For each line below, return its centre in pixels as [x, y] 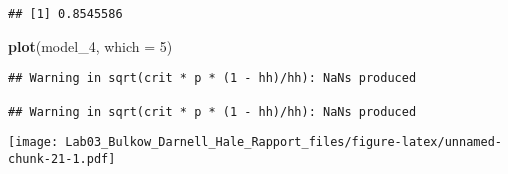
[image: [33, 142]
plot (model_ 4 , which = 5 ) [90, 45]
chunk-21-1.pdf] [62, 158]
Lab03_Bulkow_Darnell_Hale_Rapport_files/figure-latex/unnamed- [283, 142]
